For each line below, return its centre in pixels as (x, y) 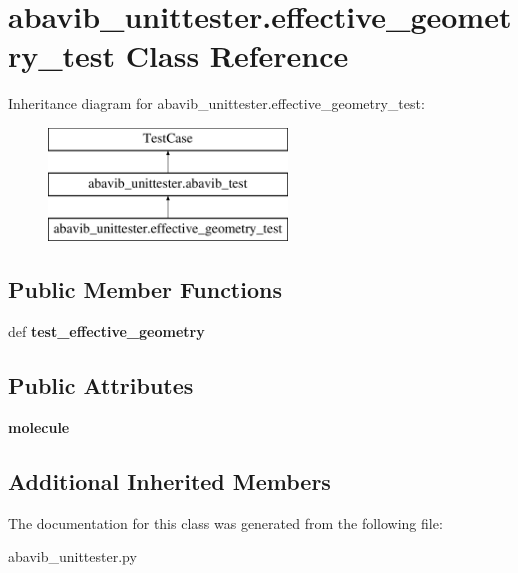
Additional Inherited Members (169, 480)
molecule (39, 426)
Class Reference (237, 55)
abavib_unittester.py (72, 556)
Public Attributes (101, 385)
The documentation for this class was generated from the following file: (225, 522)
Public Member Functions (145, 289)
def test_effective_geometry (106, 331)
